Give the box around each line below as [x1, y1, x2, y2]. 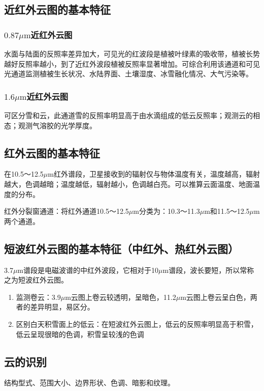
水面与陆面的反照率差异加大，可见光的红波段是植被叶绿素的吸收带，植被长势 [4, 48, 260, 59]
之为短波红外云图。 [4, 274, 68, 285]
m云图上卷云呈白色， [180, 291, 250, 302]
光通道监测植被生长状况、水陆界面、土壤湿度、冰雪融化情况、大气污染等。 [4, 68, 253, 79]
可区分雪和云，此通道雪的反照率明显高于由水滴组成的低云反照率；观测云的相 [4, 110, 260, 120]
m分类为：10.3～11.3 [133, 206, 200, 216]
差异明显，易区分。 [30, 301, 94, 312]
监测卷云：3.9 [16, 291, 61, 302]
